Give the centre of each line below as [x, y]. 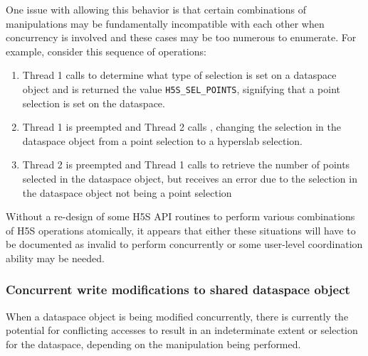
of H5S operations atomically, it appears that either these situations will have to [181, 230]
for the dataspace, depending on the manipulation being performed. [153, 344]
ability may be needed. [55, 258]
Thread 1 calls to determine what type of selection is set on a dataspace [179, 75]
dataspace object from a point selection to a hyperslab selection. [162, 140]
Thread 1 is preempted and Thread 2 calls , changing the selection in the [182, 127]
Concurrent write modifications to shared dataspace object [178, 290]
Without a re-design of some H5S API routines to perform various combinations [180, 216]
